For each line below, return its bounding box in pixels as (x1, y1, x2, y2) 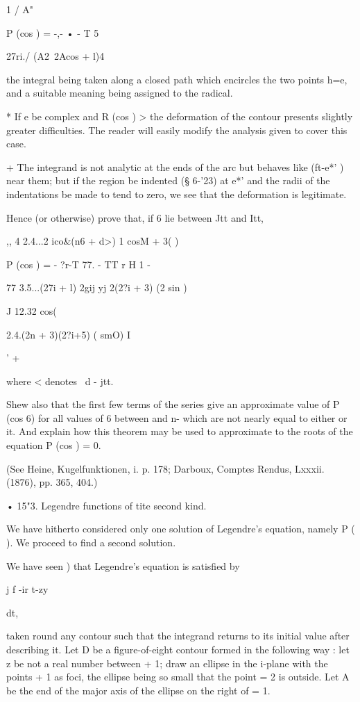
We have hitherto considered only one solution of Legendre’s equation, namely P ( (6, 521, 355, 536)
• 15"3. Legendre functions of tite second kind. (6, 498, 207, 512)
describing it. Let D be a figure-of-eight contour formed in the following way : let (6, 642, 350, 656)
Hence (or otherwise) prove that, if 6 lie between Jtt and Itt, (6, 210, 264, 225)
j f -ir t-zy (6, 582, 49, 596)
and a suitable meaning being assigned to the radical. (6, 85, 233, 100)
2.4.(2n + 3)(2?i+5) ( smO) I (6, 327, 130, 341)
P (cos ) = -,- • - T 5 (6, 25, 99, 40)
